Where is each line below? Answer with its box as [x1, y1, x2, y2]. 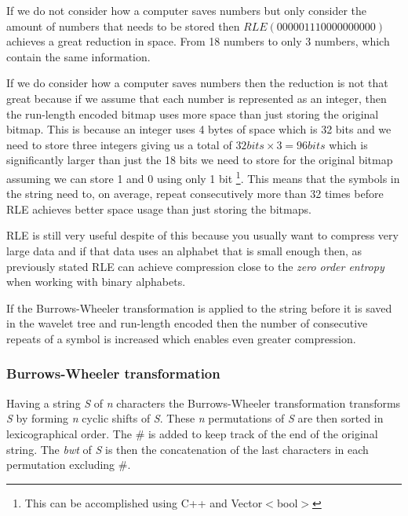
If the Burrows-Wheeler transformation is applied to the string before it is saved [6, 299, 392, 316]
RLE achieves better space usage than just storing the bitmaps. [6, 200, 311, 217]
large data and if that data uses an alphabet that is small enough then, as [6, 242, 362, 258]
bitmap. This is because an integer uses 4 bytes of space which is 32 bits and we [6, 121, 392, 137]
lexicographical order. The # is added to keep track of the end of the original [6, 425, 378, 441]
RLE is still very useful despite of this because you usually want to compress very [6, 227, 399, 243]
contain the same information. [6, 48, 151, 64]
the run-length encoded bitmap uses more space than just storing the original [6, 105, 379, 122]
